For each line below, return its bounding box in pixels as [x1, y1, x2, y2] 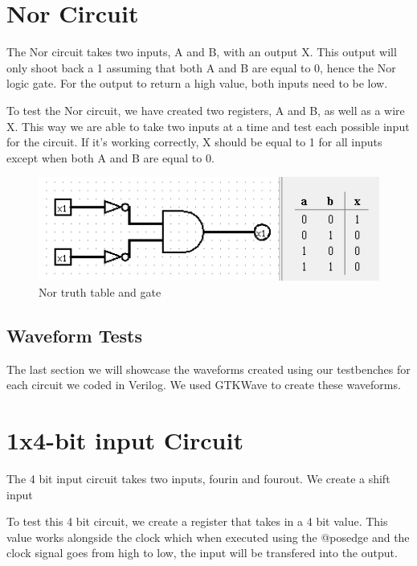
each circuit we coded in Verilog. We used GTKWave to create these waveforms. [6, 376, 401, 393]
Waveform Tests [6, 322, 143, 347]
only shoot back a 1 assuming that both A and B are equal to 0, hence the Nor [6, 59, 396, 76]
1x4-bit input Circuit [6, 424, 243, 456]
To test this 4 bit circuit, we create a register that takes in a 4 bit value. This [6, 513, 388, 530]
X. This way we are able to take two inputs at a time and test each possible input [6, 117, 410, 134]
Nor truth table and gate [39, 283, 161, 300]
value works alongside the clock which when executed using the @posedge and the [6, 528, 410, 545]
